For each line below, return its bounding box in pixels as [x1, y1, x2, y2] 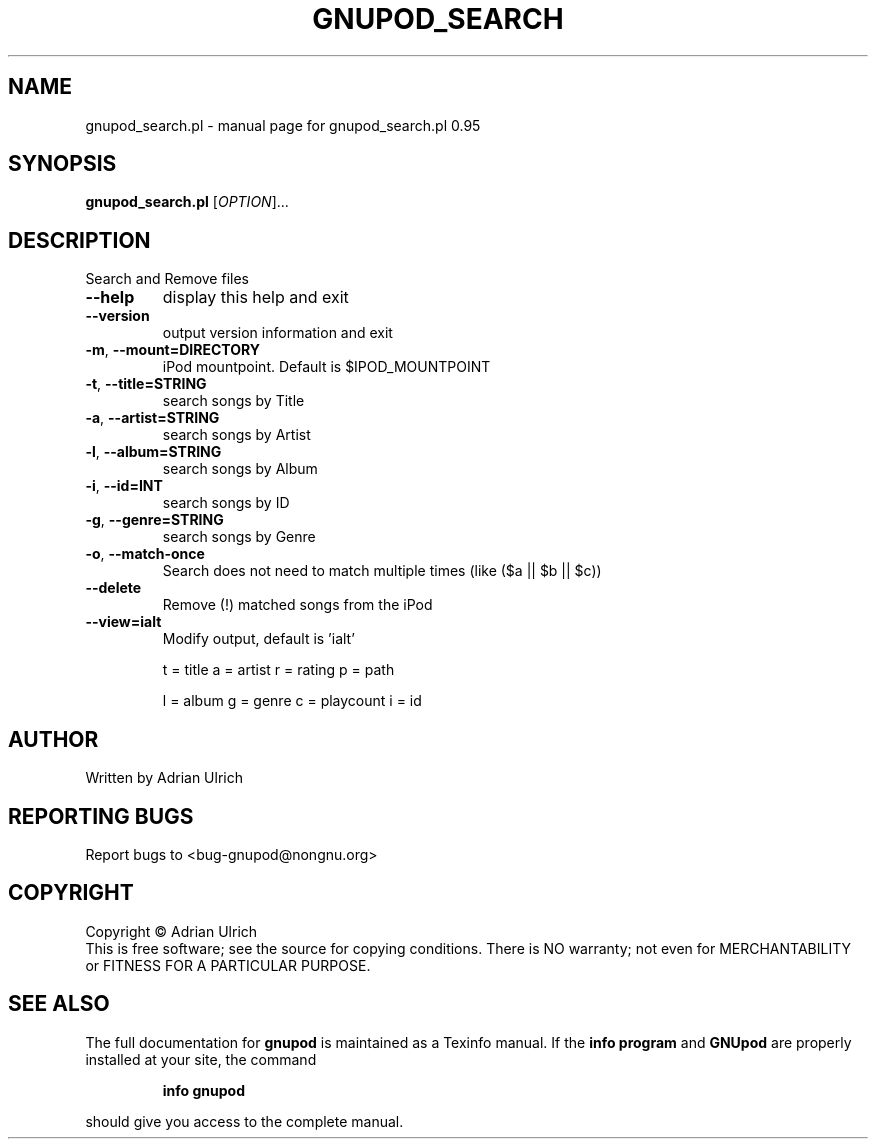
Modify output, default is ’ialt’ [162, 630, 355, 648]
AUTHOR [8, 726, 99, 752]
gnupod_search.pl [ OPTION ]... [85, 193, 289, 211]
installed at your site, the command [85, 1050, 317, 1068]
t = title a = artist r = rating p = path [162, 661, 395, 679]
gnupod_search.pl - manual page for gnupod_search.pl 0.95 [85, 116, 481, 134]
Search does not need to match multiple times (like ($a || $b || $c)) [162, 562, 602, 580]
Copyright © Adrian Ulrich [85, 922, 258, 940]
